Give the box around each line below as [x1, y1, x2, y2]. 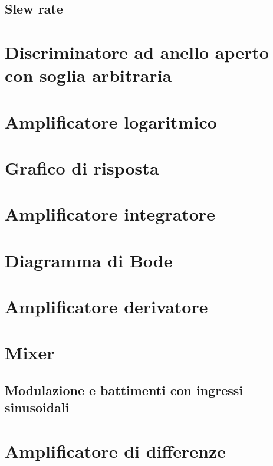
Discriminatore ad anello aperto [5, 40, 269, 64]
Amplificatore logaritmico [5, 109, 217, 133]
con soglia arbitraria [5, 63, 172, 87]
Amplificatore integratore [5, 202, 216, 226]
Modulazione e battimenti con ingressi [5, 380, 244, 399]
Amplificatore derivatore [5, 294, 208, 319]
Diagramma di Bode [5, 248, 173, 272]
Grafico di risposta [5, 155, 159, 179]
